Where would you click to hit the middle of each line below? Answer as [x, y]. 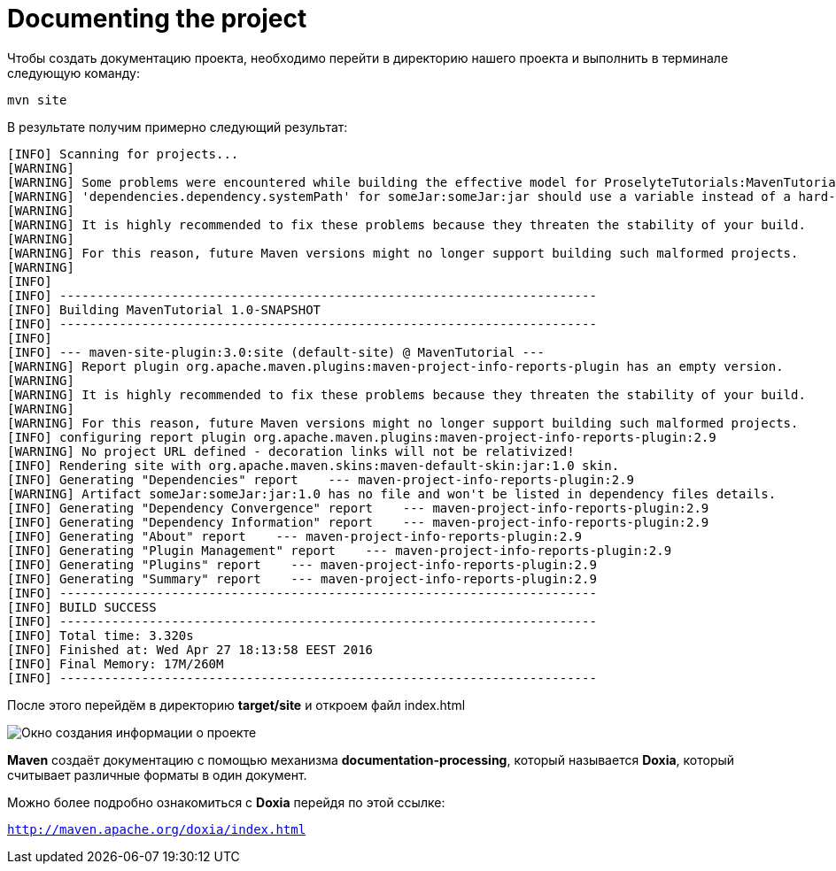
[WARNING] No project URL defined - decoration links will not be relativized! [291, 451]
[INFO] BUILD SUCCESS [82, 607]
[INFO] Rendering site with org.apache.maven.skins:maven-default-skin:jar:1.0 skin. [313, 465]
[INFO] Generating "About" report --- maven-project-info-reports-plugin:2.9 [295, 536]
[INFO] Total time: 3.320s [101, 635]
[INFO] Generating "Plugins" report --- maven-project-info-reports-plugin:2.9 [302, 564]
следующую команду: [74, 73]
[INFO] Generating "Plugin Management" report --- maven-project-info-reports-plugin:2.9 [340, 550]
